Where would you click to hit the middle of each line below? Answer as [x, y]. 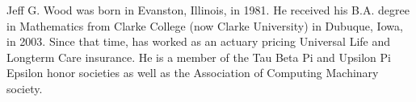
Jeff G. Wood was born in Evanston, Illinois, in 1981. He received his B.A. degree [208, 10]
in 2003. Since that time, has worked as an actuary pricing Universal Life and [199, 41]
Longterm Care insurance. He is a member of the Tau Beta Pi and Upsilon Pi [199, 57]
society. [25, 88]
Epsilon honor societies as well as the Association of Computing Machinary [193, 73]
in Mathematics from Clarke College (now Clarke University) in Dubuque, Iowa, [205, 25]
